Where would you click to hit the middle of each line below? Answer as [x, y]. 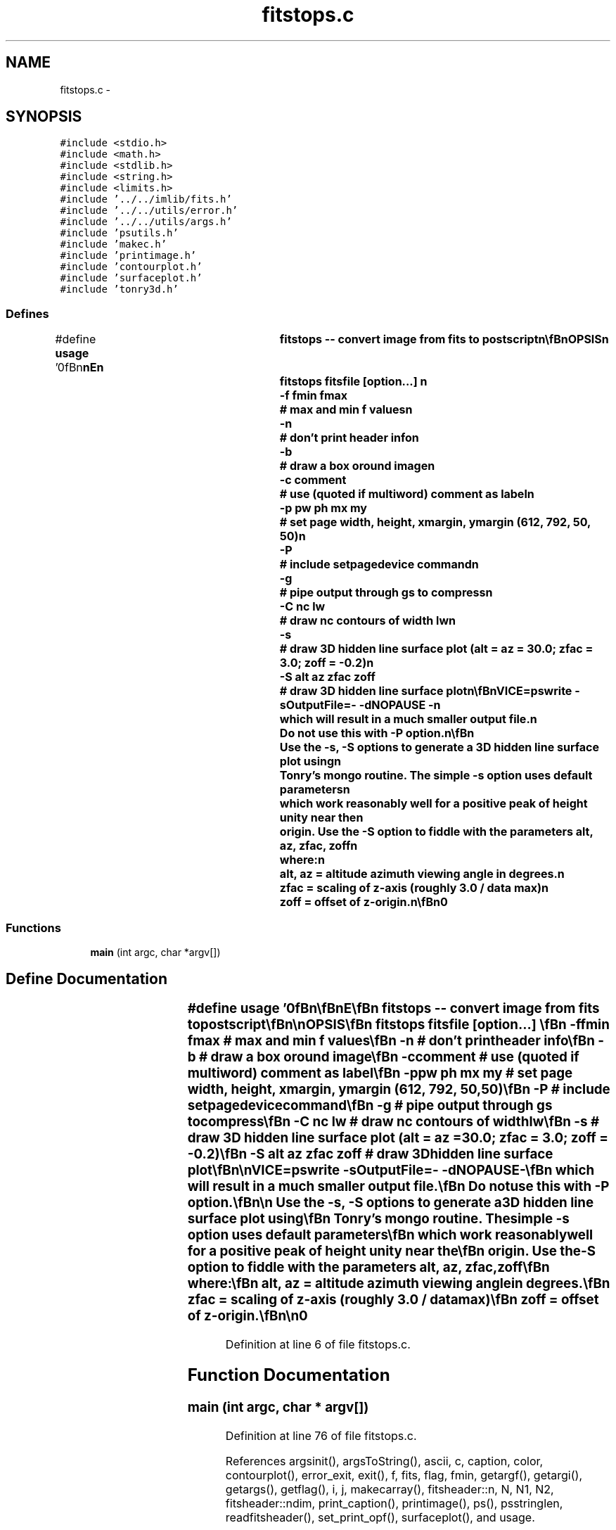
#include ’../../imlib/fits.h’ [146, 199]
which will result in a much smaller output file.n [408, 719]
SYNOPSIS [44, 117]
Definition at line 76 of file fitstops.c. [321, 1436]
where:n [302, 860]
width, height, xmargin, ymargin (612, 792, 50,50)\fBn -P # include [399, 1089]
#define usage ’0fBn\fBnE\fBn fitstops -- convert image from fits [393, 1008]
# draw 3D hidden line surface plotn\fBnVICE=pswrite [426, 691]
